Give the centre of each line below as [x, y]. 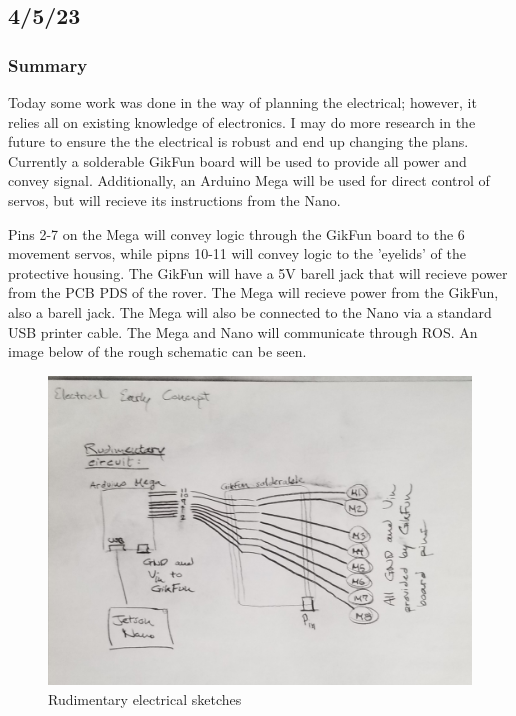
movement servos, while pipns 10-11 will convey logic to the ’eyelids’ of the [237, 253]
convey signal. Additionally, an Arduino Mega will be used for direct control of [249, 180]
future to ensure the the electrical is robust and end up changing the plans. [238, 141]
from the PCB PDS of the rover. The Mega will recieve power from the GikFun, [253, 292]
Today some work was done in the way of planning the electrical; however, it [242, 102]
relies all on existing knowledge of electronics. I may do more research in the [242, 121]
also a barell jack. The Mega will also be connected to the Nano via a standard [250, 311]
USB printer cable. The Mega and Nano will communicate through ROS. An [243, 331]
